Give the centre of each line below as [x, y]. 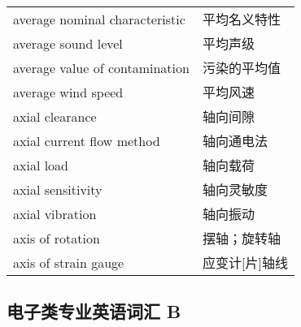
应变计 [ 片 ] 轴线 [245, 262]
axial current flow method [87, 140]
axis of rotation [57, 238]
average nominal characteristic [99, 19]
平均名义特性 [241, 19]
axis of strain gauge [69, 262]
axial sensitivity [58, 189]
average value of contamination [101, 67]
